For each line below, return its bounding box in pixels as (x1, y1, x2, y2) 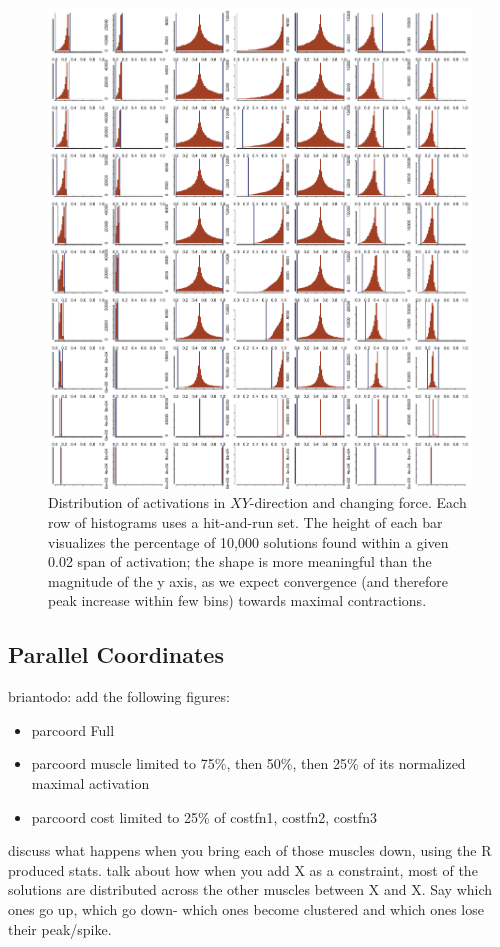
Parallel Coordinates (8, 639, 224, 670)
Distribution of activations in (48, 492, 226, 513)
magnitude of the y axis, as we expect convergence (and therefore (48, 570, 449, 591)
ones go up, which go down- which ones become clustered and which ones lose (8, 898, 484, 919)
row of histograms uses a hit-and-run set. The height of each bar (48, 512, 443, 532)
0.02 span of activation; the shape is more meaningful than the (48, 551, 432, 572)
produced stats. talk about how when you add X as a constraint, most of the (8, 859, 478, 880)
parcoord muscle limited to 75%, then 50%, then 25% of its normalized (31, 753, 466, 774)
